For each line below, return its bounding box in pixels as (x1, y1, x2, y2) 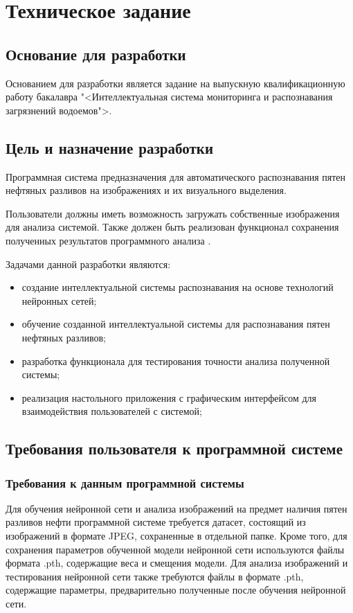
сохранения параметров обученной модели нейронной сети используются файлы (6, 542, 345, 556)
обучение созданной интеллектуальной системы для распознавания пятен (21, 317, 330, 331)
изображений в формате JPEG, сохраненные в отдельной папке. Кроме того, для (6, 528, 347, 543)
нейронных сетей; (21, 293, 97, 308)
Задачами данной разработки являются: (6, 256, 171, 271)
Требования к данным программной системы (6, 474, 244, 491)
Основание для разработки (6, 43, 186, 64)
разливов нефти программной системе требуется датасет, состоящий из (6, 515, 306, 529)
